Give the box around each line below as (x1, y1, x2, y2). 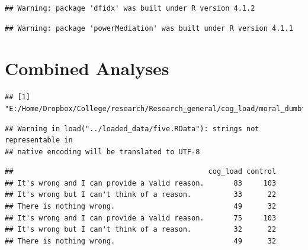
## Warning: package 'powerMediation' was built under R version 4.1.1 (5, 24, 293, 33)
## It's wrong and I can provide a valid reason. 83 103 (5, 178, 277, 187)
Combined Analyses (5, 56, 169, 80)
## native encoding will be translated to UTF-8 (5, 147, 200, 156)
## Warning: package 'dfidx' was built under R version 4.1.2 (5, 4, 255, 12)
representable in (5, 136, 73, 145)
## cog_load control (5, 167, 277, 176)
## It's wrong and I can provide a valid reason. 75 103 (5, 213, 277, 222)
